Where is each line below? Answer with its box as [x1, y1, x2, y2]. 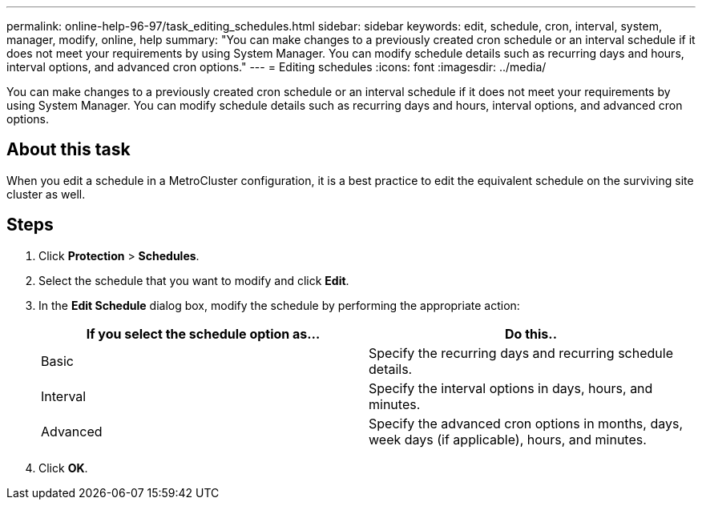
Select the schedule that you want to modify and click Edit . [38, 273, 349, 287]
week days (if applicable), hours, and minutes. [369, 431, 647, 448]
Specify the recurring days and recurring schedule [369, 344, 673, 361]
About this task [6, 139, 131, 160]
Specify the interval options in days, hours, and [369, 379, 653, 396]
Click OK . [38, 460, 88, 475]
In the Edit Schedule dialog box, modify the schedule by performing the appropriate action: [38, 298, 520, 312]
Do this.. [505, 325, 557, 342]
